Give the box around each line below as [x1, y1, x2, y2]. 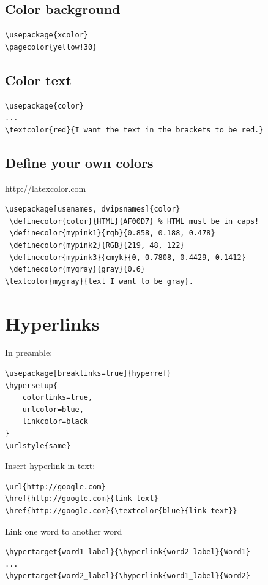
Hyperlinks [5, 310, 100, 335]
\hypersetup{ [5, 381, 58, 390]
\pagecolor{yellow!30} [5, 42, 97, 52]
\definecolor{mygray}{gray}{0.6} [9, 265, 146, 274]
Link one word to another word [5, 524, 122, 537]
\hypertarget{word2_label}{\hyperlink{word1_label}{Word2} [5, 572, 250, 581]
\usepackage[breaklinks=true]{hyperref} [5, 369, 172, 378]
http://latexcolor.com [5, 182, 86, 194]
